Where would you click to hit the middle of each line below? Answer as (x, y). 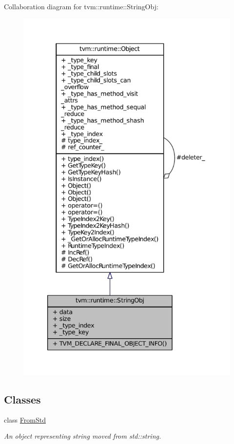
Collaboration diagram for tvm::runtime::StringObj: (81, 6)
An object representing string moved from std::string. (83, 436)
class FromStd (25, 419)
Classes (22, 399)
